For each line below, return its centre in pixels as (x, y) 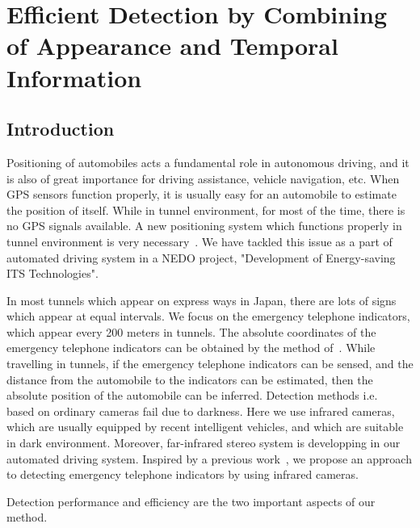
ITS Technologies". (52, 273)
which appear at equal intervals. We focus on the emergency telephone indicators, (208, 316)
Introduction (61, 129)
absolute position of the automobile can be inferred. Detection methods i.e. (192, 395)
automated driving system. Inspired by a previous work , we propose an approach (209, 458)
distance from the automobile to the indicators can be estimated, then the (190, 379)
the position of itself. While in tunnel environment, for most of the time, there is (206, 210)
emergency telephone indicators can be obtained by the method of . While (191, 348)
